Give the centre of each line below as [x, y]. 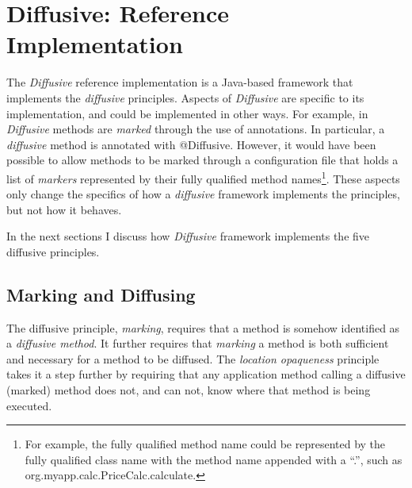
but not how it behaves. [64, 209]
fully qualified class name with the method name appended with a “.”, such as [214, 459]
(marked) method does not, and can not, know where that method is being [189, 390]
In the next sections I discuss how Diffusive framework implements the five [188, 236]
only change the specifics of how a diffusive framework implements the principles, [203, 194]
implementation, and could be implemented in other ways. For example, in [187, 113]
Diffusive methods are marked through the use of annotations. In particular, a [196, 129]
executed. [29, 405]
